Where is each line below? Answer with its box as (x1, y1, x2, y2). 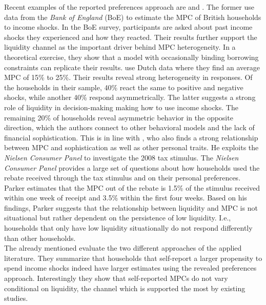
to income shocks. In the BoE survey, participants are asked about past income (4, 22, 253, 32)
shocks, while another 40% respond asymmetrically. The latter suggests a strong (4, 92, 256, 103)
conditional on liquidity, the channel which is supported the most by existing (4, 282, 245, 293)
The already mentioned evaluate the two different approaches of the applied (4, 242, 242, 253)
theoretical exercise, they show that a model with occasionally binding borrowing (4, 51, 259, 62)
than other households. (4, 232, 76, 243)
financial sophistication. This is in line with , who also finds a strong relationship (4, 132, 258, 143)
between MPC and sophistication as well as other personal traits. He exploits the (4, 142, 259, 153)
